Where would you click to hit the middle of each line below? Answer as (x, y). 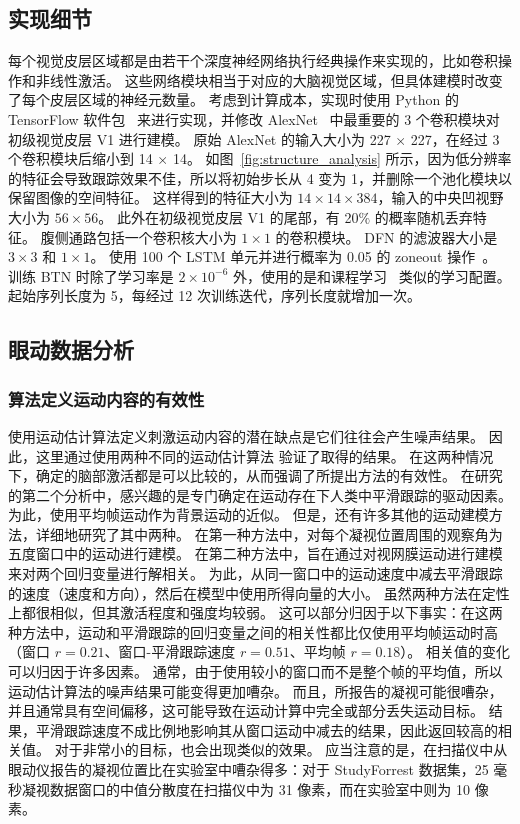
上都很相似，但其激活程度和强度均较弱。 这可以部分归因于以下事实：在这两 (255, 612)
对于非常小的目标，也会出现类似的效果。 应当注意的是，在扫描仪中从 (281, 749)
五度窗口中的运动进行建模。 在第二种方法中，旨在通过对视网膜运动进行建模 (255, 553)
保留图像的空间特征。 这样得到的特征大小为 (150, 197)
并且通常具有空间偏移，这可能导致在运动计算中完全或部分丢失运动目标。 (246, 710)
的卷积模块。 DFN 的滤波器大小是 (386, 236)
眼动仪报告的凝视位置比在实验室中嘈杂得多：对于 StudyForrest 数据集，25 (248, 769)
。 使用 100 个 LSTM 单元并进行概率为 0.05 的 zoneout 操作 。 (293, 256)
